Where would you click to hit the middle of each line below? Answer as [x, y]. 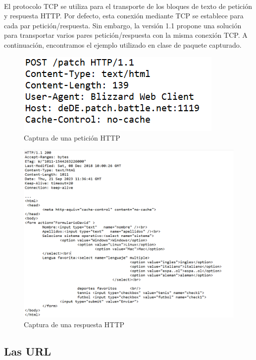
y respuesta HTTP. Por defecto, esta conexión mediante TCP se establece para [124, 16]
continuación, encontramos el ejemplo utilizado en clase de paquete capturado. [123, 44]
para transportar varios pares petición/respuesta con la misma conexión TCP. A [126, 35]
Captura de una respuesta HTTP [74, 324]
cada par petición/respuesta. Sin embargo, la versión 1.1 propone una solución [123, 25]
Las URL [28, 351]
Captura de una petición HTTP [72, 138]
